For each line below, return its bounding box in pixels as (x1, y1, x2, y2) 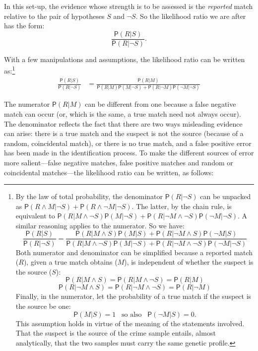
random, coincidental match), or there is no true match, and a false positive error (4, 138, 252, 148)
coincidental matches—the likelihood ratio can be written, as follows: (4, 167, 214, 177)
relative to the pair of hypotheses (4, 10, 105, 21)
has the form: (4, 20, 45, 31)
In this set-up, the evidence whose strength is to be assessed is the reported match (4, 1, 253, 11)
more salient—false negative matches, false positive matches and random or (4, 157, 233, 167)
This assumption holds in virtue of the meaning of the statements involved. (15, 318, 245, 328)
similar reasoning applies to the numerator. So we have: (15, 220, 185, 230)
